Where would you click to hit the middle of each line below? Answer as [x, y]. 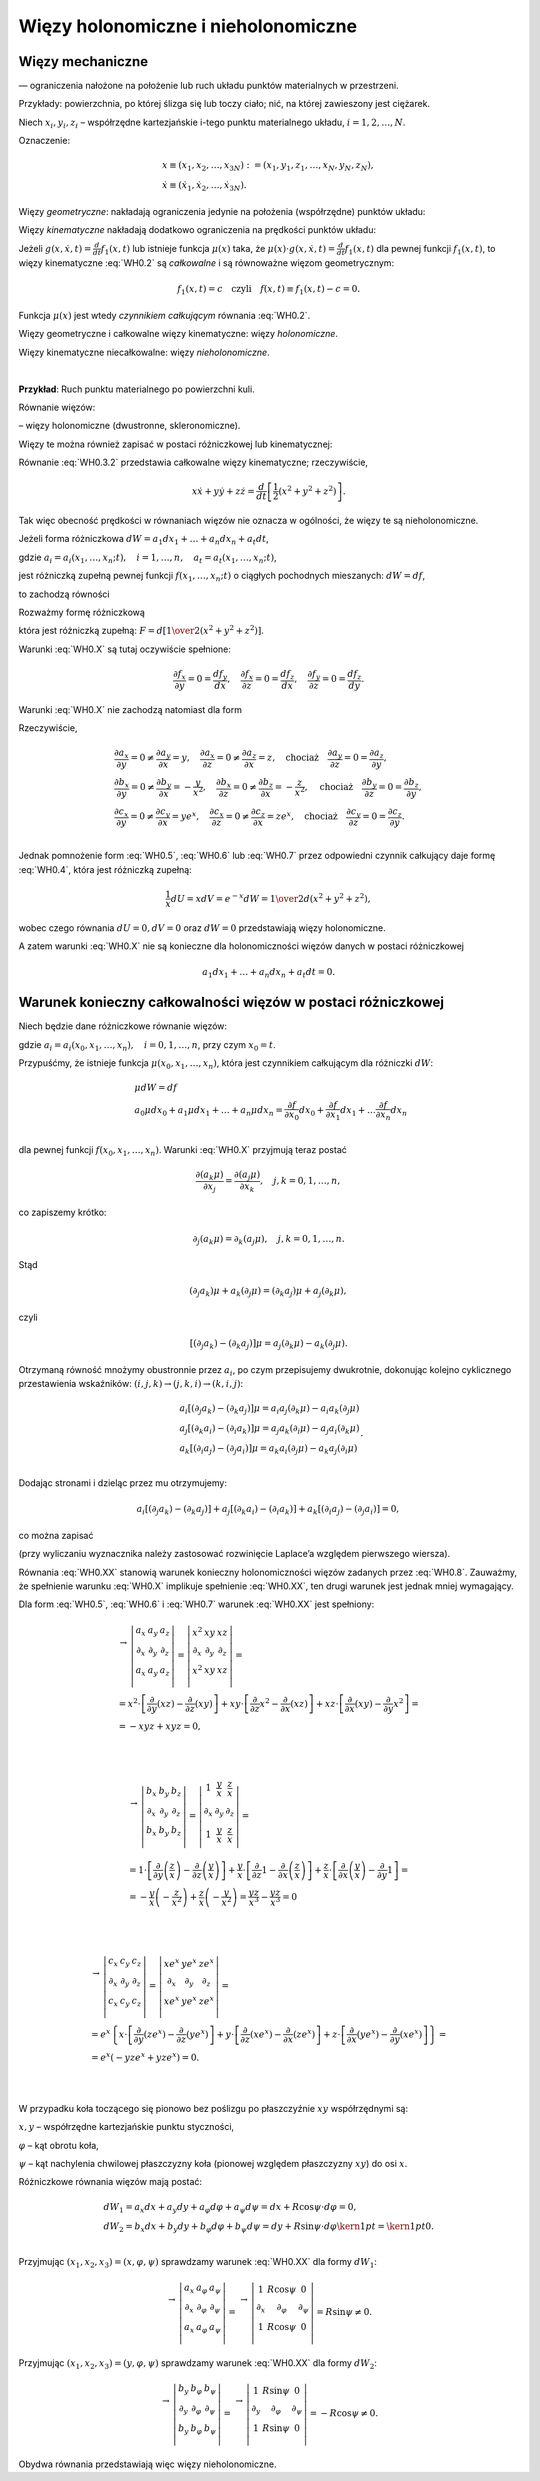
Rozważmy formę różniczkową [81, 612]
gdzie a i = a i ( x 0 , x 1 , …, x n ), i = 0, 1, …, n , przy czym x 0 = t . [147, 1045]
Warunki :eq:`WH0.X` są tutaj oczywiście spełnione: [125, 649]
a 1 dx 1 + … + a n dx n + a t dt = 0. [268, 973]
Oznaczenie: [44, 141]
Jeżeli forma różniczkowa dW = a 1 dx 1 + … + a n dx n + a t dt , [143, 540]
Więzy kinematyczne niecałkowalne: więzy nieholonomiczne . [144, 352]
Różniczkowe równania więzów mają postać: [110, 2182]
